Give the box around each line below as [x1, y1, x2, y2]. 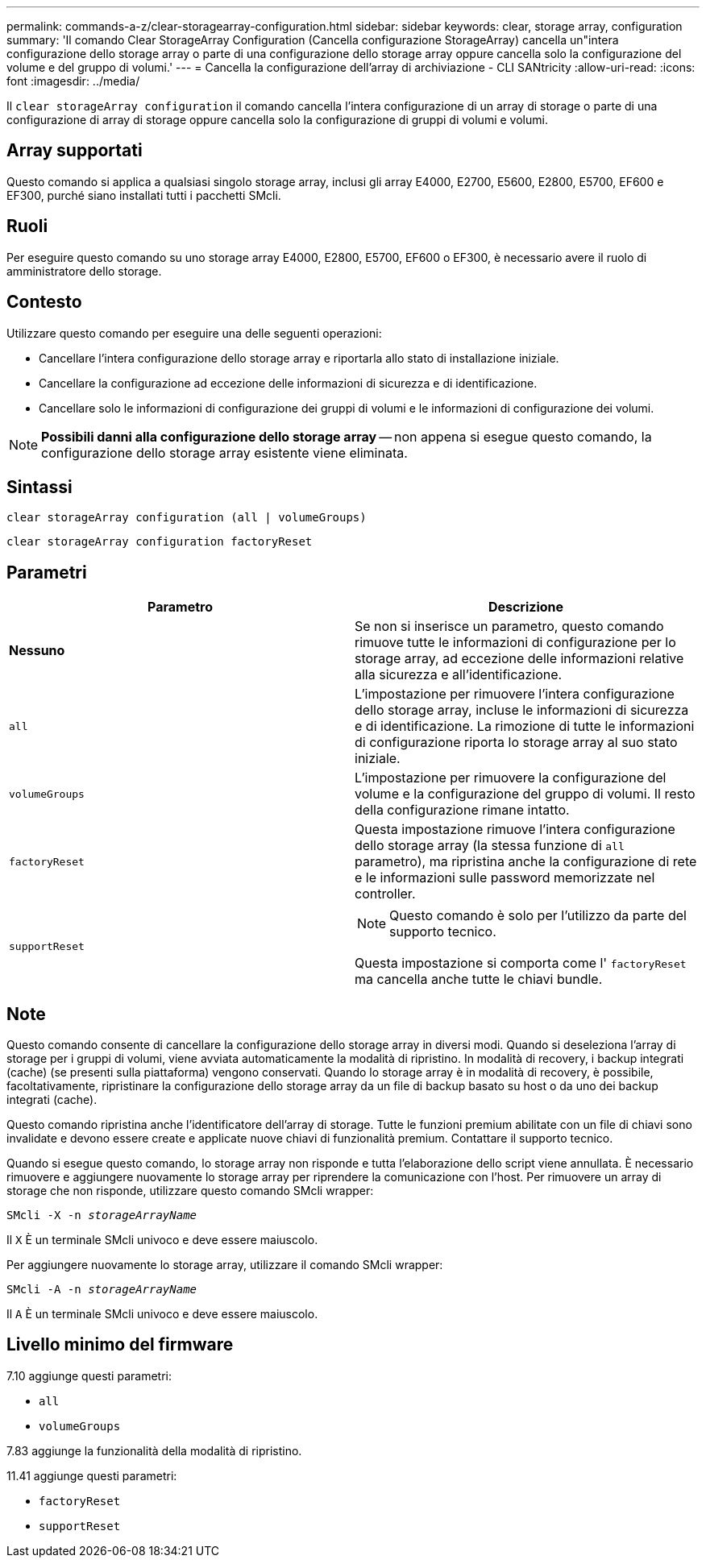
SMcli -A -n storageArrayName [6, 1283, 197, 1296]
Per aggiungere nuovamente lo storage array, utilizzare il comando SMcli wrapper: [6, 1258, 443, 1272]
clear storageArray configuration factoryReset [6, 535, 313, 549]
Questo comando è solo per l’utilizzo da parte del [389, 907, 687, 924]
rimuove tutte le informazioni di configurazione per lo [355, 634, 676, 651]
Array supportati [6, 140, 143, 161]
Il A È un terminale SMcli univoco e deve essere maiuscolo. [6, 1307, 318, 1321]
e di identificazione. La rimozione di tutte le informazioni [355, 718, 695, 735]
